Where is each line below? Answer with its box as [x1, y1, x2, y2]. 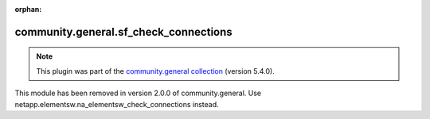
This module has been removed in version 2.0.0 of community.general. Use [14, 88, 262, 98]
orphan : [14, 5, 42, 13]
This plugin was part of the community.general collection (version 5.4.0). [36, 66, 275, 75]
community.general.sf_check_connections [14, 25, 233, 39]
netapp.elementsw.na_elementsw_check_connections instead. [14, 99, 219, 109]
